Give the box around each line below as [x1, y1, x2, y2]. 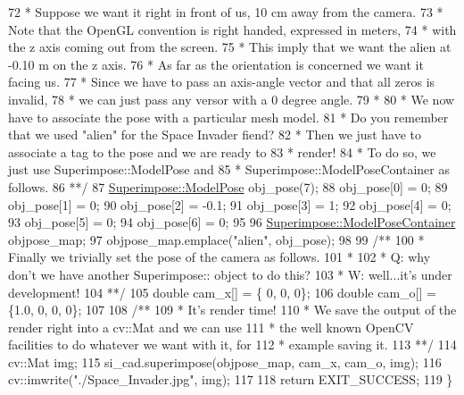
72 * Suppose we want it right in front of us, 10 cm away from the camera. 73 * [8, 3, 443, 21]
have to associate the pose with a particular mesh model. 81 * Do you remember [8, 107, 449, 126]
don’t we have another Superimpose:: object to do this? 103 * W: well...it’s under [8, 265, 452, 283]
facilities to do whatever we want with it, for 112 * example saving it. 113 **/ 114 [8, 335, 457, 354]
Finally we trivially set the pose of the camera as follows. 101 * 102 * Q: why [8, 248, 431, 266]
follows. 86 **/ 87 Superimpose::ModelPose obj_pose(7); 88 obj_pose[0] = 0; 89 [8, 177, 448, 196]
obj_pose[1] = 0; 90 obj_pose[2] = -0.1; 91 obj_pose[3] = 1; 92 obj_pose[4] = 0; [8, 195, 452, 214]
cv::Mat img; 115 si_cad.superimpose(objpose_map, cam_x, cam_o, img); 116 [8, 352, 442, 371]
